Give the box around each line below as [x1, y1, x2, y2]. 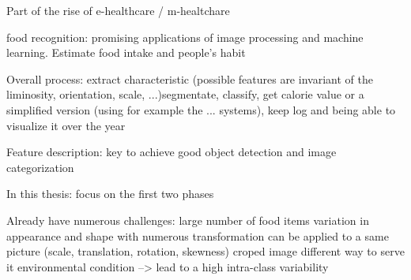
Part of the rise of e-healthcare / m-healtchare [6, 2, 230, 18]
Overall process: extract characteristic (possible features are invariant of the [6, 70, 373, 87]
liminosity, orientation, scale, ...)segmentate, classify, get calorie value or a [6, 86, 364, 103]
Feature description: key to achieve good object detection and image [6, 144, 337, 160]
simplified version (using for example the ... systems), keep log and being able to [6, 101, 396, 118]
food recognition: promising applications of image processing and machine [6, 28, 364, 45]
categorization [6, 159, 74, 175]
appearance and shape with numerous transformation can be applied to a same [6, 227, 389, 244]
